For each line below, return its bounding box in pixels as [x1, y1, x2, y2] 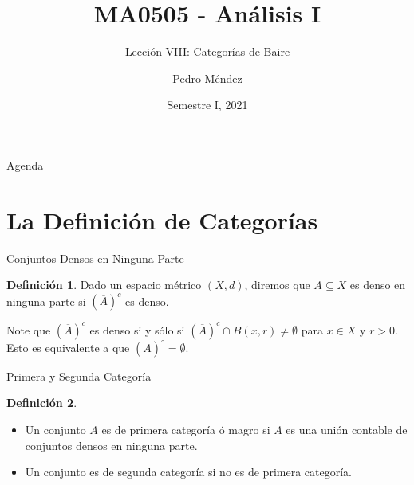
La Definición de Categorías [6, 203, 318, 236]
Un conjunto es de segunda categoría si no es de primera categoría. [25, 463, 352, 480]
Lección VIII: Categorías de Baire [124, 43, 290, 60]
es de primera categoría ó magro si [101, 421, 270, 437]
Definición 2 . [6, 394, 77, 411]
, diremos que [244, 276, 310, 293]
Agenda [6, 156, 44, 173]
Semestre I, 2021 [167, 96, 248, 113]
